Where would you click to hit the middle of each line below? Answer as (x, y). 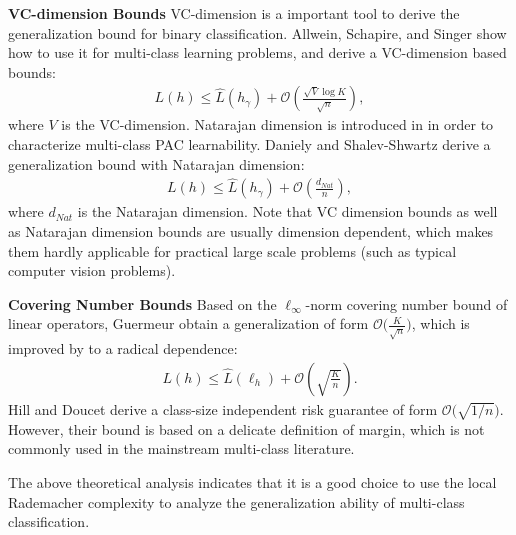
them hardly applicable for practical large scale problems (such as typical (232, 250)
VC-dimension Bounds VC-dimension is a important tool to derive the (234, 13)
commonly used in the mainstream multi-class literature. (181, 448)
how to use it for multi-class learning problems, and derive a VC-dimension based (257, 52)
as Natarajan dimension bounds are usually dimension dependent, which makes (251, 231)
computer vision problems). (92, 270)
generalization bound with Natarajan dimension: (156, 163)
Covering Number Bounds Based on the (142, 303)
